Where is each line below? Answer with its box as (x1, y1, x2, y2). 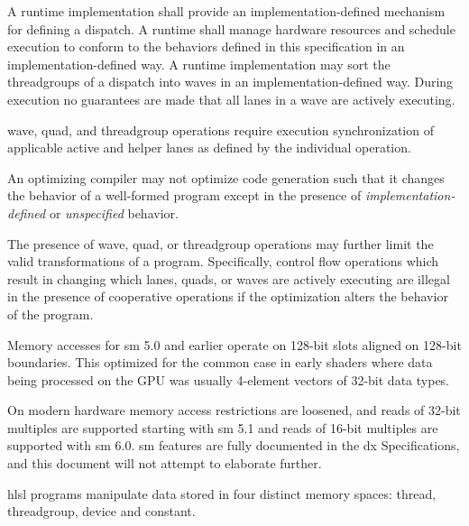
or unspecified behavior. (49, 203, 179, 222)
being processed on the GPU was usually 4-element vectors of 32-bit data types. (7, 370, 450, 389)
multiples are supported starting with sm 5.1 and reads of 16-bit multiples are (7, 418, 438, 437)
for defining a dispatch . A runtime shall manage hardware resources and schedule (7, 19, 455, 38)
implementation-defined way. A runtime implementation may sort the (7, 54, 391, 73)
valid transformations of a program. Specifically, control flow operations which (7, 252, 439, 271)
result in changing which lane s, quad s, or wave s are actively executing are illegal (7, 269, 450, 288)
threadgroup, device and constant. (7, 502, 196, 521)
